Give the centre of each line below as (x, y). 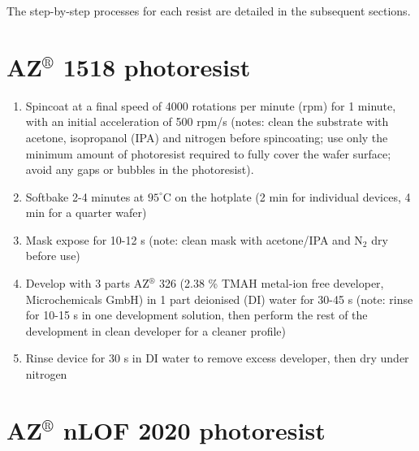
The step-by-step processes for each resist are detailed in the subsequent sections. (209, 11)
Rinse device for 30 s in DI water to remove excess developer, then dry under (217, 358)
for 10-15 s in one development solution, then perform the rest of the (197, 315)
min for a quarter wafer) (86, 212)
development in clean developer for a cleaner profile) (156, 330)
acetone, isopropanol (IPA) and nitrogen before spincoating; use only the (207, 137)
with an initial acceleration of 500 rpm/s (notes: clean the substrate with (207, 121)
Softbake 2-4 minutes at (85, 196)
